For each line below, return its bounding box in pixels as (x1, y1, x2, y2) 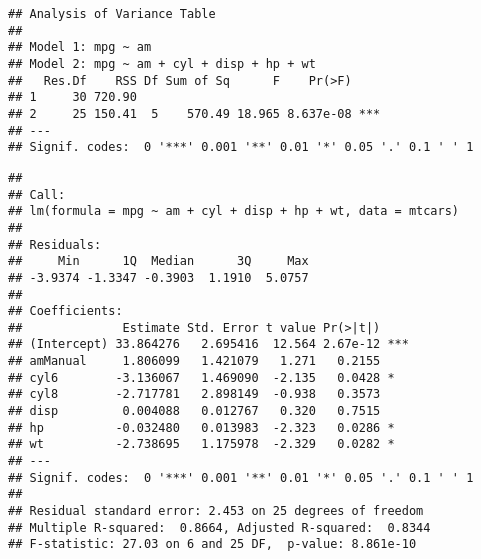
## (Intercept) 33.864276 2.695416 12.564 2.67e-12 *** (8, 337, 409, 352)
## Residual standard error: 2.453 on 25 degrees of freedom (8, 504, 424, 519)
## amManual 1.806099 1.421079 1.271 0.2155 (8, 354, 381, 369)
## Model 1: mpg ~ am (8, 40, 152, 55)
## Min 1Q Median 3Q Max (8, 254, 309, 269)
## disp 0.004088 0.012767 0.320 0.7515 (8, 404, 381, 419)
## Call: (8, 187, 66, 202)
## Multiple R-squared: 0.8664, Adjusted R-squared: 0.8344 (8, 520, 431, 535)
